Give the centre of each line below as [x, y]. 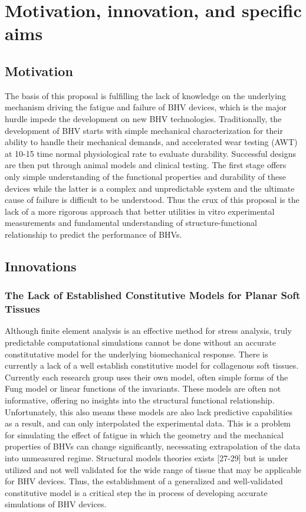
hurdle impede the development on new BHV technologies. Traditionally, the [143, 118]
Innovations [41, 266]
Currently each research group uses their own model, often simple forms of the [147, 377]
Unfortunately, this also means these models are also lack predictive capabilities [149, 411]
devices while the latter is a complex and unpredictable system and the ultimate [150, 188]
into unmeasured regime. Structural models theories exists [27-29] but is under [147, 457]
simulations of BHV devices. [56, 504]
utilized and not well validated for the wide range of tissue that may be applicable [153, 469]
